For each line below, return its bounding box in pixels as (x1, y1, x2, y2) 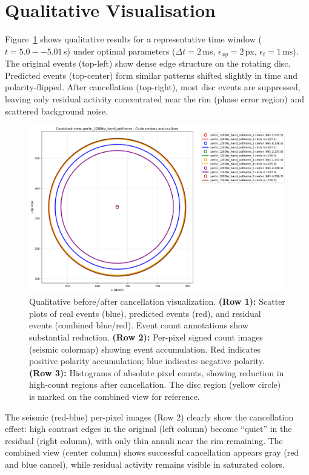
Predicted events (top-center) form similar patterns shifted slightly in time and (5, 68, 297, 81)
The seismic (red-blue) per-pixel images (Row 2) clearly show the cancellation (5, 410, 294, 423)
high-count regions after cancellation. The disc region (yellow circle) (29, 378, 281, 391)
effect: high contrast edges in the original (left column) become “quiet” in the (5, 422, 292, 435)
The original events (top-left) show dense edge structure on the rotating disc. (5, 57, 291, 70)
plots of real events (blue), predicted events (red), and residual (29, 307, 261, 319)
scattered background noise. (5, 104, 108, 117)
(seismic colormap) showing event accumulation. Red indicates (29, 342, 261, 355)
